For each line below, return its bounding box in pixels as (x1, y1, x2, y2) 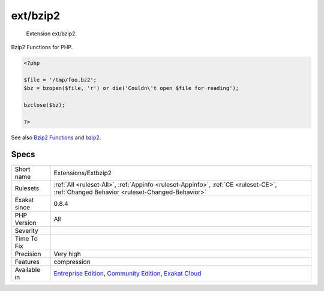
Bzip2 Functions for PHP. (11, 43, 73, 50)
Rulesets (14, 184, 39, 192)
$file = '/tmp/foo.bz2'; (23, 76, 97, 83)
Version (14, 218, 37, 227)
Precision (14, 250, 41, 258)
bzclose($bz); (23, 101, 65, 108)
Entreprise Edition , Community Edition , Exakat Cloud (53, 269, 202, 277)
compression (53, 257, 91, 266)
